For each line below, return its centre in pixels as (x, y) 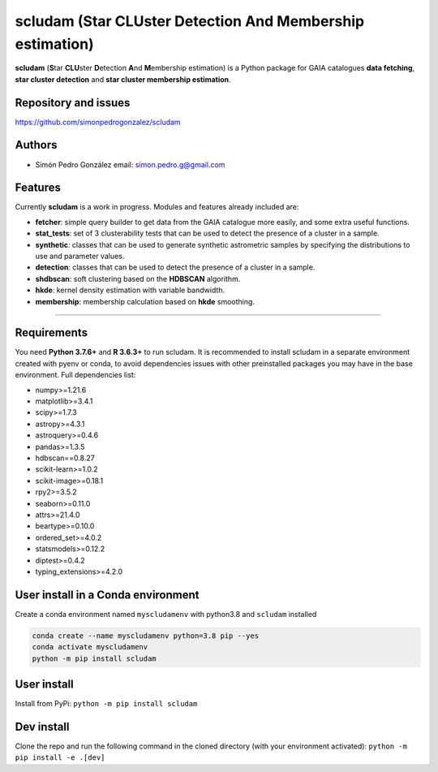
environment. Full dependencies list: (75, 375)
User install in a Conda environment (107, 595)
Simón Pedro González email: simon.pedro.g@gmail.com (130, 164)
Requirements (52, 333)
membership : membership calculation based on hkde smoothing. (145, 301)
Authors (36, 145)
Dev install (42, 727)
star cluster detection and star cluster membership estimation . (123, 79)
